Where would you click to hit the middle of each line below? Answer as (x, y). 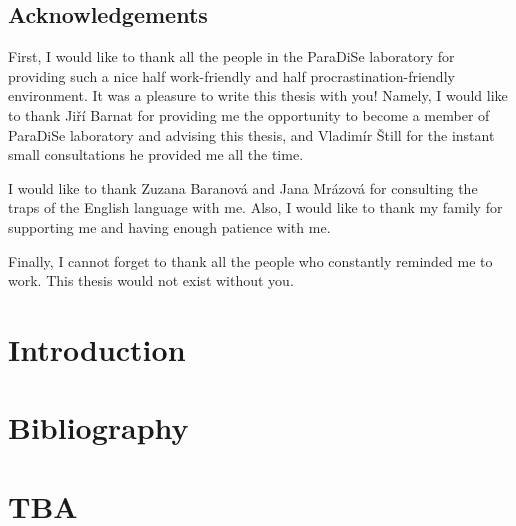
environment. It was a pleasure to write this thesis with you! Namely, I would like (258, 95)
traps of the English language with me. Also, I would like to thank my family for (255, 207)
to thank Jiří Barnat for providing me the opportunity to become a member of (249, 114)
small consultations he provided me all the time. (156, 154)
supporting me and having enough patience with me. (169, 226)
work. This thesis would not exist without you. (151, 280)
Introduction (97, 348)
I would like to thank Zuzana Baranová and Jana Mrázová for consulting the (243, 187)
